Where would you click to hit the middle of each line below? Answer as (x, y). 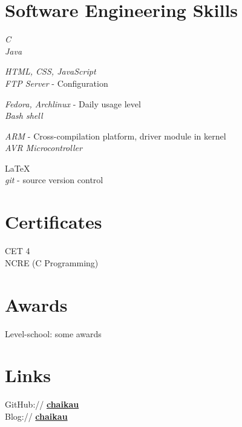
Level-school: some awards (53, 333)
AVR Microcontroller (44, 148)
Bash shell (24, 116)
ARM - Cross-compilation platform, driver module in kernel (116, 136)
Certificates (54, 222)
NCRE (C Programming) (52, 262)
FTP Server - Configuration (57, 83)
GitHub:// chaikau (42, 404)
